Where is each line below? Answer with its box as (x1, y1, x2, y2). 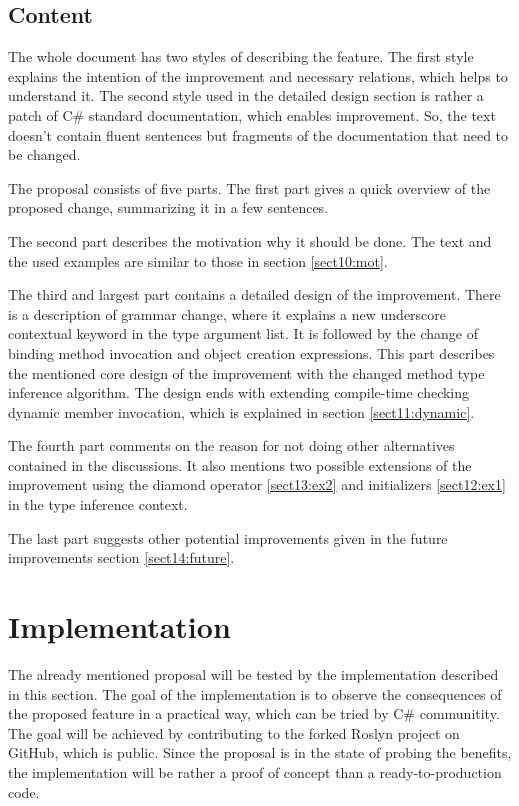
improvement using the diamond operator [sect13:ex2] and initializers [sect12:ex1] (8, 474, 506, 495)
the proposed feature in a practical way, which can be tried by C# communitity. (8, 703, 500, 724)
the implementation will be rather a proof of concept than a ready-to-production (8, 761, 502, 782)
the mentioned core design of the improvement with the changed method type (8, 362, 485, 383)
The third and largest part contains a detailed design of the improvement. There (8, 284, 501, 305)
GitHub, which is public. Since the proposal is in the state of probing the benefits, (8, 742, 512, 763)
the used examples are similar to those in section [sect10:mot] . (8, 250, 388, 271)
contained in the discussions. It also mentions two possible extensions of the (8, 454, 472, 475)
